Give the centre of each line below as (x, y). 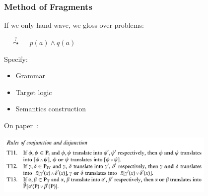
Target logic (34, 92)
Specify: (16, 59)
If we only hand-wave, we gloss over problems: (74, 25)
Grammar (31, 75)
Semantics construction (51, 109)
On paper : (21, 125)
